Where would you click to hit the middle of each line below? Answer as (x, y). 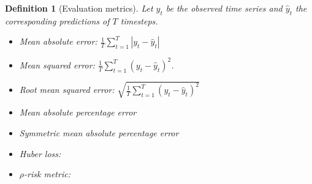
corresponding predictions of (57, 20)
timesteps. (139, 20)
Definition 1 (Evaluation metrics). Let (79, 8)
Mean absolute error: (58, 41)
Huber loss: (40, 153)
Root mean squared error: (67, 90)
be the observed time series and (224, 8)
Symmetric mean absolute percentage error (99, 133)
